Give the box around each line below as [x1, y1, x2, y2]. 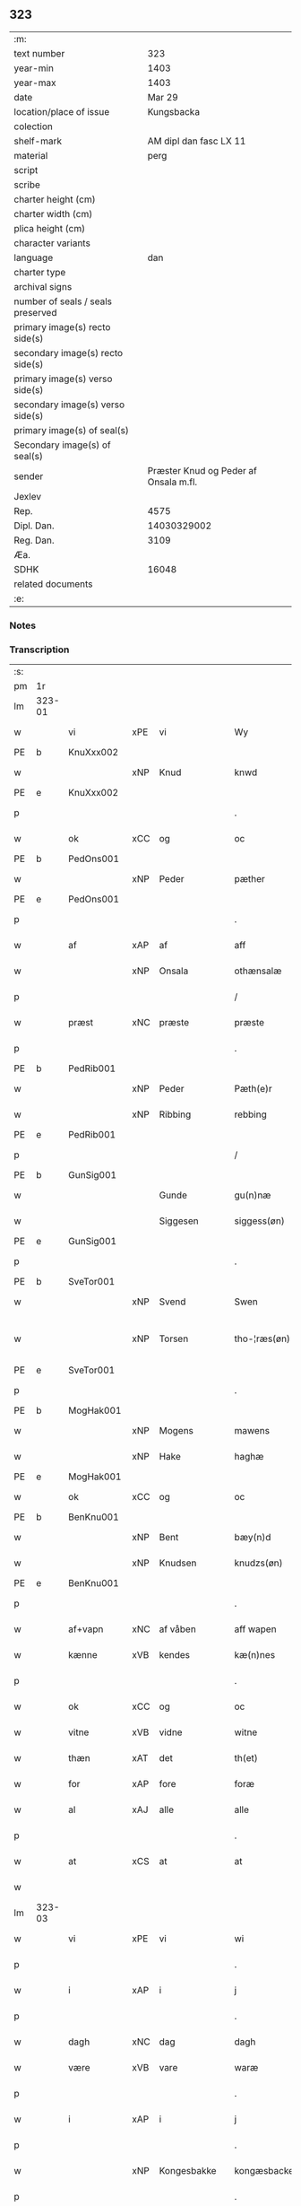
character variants [13, 237, 91, 249]
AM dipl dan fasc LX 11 [147, 135, 246, 147]
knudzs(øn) [234, 1556, 284, 1569]
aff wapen [234, 1623, 277, 1635]
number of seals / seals [13, 295, 113, 308]
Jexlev [13, 490, 42, 502]
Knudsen [159, 1556, 197, 1569]
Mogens [159, 1425, 194, 1437]
